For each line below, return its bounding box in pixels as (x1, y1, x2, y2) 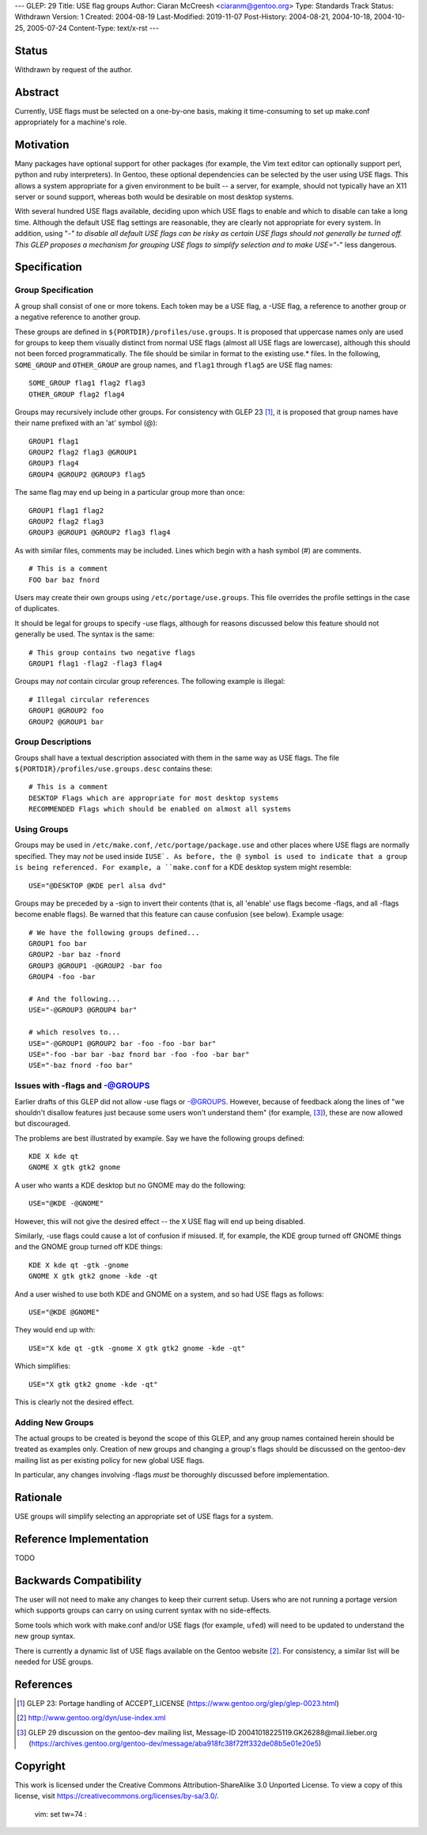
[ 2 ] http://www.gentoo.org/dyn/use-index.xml (17, 1713, 166, 1723)
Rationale (14, 1491, 62, 1504)
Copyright (14, 1759, 66, 1772)
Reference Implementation (14, 1532, 149, 1545)
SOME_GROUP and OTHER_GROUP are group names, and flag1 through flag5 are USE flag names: (14, 360, 334, 370)
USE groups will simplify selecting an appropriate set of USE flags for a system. (14, 1512, 274, 1522)
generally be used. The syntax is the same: (14, 629, 155, 639)
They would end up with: (14, 1325, 96, 1335)
